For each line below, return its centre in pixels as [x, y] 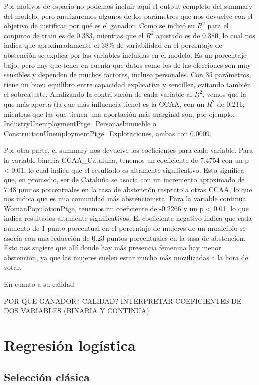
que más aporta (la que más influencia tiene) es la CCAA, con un [104, 103]
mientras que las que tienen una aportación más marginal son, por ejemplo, [119, 113]
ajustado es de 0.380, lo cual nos [206, 35]
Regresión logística [70, 345]
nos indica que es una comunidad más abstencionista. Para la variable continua [125, 199]
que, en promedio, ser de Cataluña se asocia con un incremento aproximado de [124, 179]
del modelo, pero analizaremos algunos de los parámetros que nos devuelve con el [128, 16]
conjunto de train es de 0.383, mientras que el [74, 35]
